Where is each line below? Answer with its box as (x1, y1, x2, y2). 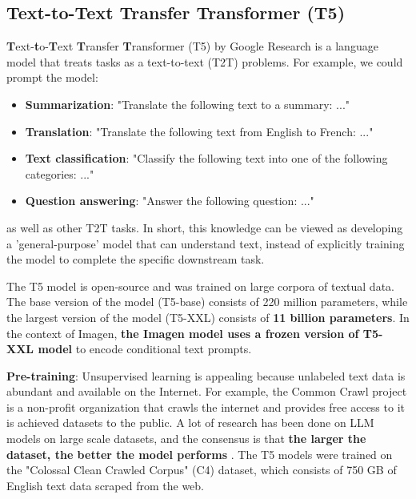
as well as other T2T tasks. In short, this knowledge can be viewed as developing (6, 219, 403, 235)
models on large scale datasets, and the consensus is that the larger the (6, 430, 366, 447)
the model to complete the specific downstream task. (6, 251, 265, 268)
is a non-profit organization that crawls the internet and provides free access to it (6, 398, 405, 415)
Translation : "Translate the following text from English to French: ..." (25, 123, 374, 139)
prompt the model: (6, 69, 98, 86)
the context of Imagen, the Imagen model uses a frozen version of (6, 324, 359, 341)
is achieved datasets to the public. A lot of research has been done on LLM (6, 414, 374, 431)
